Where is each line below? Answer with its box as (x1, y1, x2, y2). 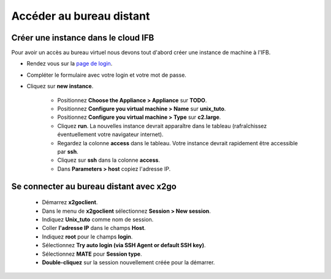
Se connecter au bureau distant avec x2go (11, 181, 177, 191)
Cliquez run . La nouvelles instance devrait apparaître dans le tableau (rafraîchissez (57, 122, 267, 129)
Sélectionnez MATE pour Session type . (42, 250, 142, 258)
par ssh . (57, 148, 79, 155)
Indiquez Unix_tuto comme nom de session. (42, 215, 154, 223)
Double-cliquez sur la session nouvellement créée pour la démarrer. (42, 258, 215, 266)
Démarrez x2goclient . (42, 199, 98, 206)
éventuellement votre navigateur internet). (57, 131, 164, 138)
